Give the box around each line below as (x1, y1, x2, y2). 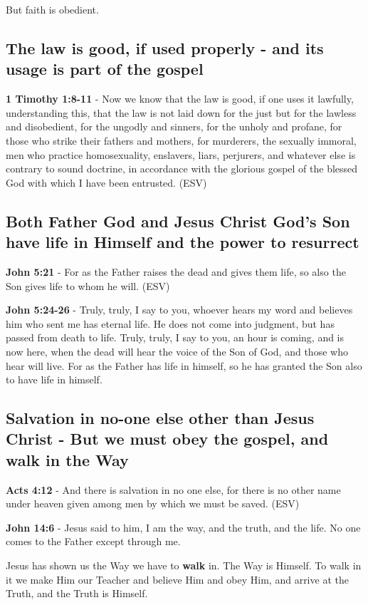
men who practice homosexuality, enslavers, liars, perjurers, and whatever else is (6, 147, 356, 162)
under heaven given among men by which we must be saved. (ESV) (6, 496, 300, 511)
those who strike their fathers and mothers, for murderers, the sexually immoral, (6, 133, 357, 148)
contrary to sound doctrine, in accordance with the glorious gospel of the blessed (6, 161, 358, 176)
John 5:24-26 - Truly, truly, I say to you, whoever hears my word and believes (6, 302, 353, 317)
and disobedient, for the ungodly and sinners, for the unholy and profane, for (6, 119, 342, 134)
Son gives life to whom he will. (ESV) (6, 278, 170, 293)
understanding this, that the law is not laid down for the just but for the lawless (6, 105, 357, 120)
